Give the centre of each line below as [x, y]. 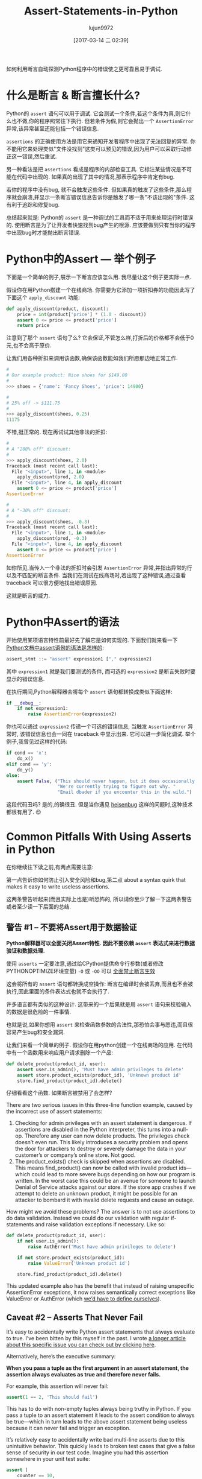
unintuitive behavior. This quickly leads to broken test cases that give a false [101, 1446]
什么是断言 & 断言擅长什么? [73, 96]
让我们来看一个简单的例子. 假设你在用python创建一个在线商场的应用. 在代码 [99, 1045]
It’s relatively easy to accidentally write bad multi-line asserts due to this [96, 1440]
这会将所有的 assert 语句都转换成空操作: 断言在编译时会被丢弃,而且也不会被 [100, 984]
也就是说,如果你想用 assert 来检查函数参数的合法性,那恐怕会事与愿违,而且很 [100, 1024]
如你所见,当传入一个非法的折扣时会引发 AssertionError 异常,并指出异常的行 [99, 568]
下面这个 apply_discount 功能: [43, 297]
